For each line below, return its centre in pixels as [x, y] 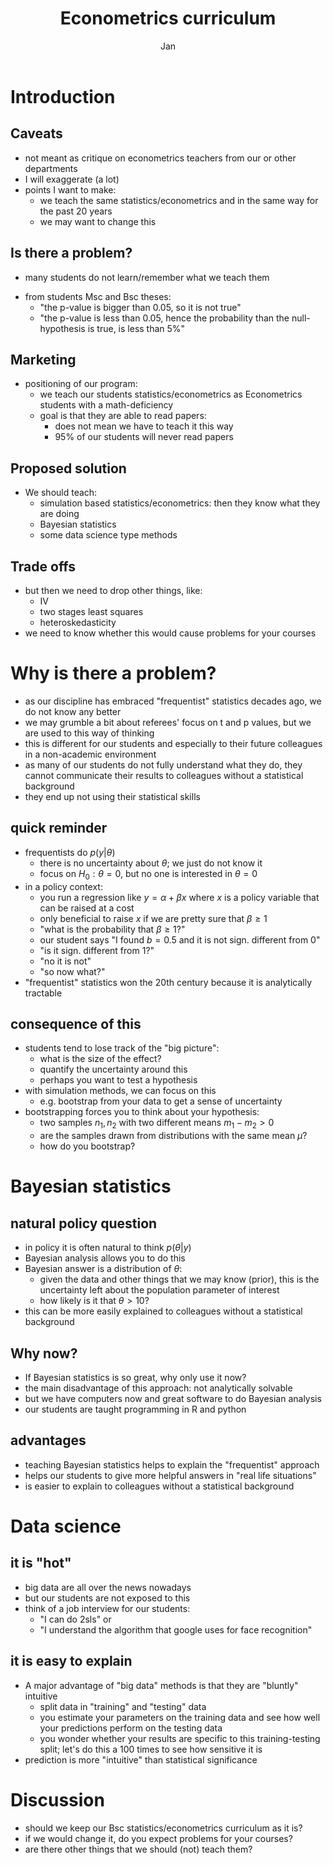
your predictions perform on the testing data [131, 1728]
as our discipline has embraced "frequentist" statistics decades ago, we [173, 701]
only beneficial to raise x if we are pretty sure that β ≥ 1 [153, 918]
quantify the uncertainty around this [113, 1069]
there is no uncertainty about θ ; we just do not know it [151, 863]
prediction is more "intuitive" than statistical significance [141, 1759]
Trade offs [43, 566]
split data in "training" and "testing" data [123, 1706]
